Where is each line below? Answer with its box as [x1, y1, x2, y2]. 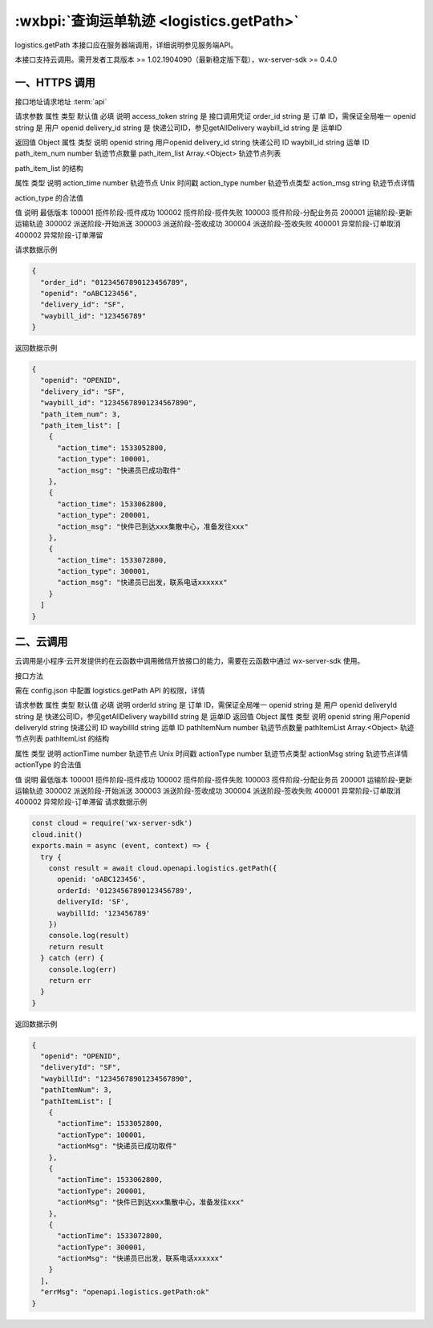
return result [48, 942, 104, 951]
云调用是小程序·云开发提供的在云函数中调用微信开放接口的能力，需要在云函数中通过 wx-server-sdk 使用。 [14, 656, 365, 666]
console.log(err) [48, 965, 117, 974]
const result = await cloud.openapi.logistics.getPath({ [48, 863, 277, 872]
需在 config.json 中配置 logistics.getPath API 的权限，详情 [14, 685, 205, 695]
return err [48, 976, 91, 985]
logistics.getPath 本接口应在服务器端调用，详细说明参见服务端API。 [14, 40, 238, 50]
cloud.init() [31, 830, 83, 839]
